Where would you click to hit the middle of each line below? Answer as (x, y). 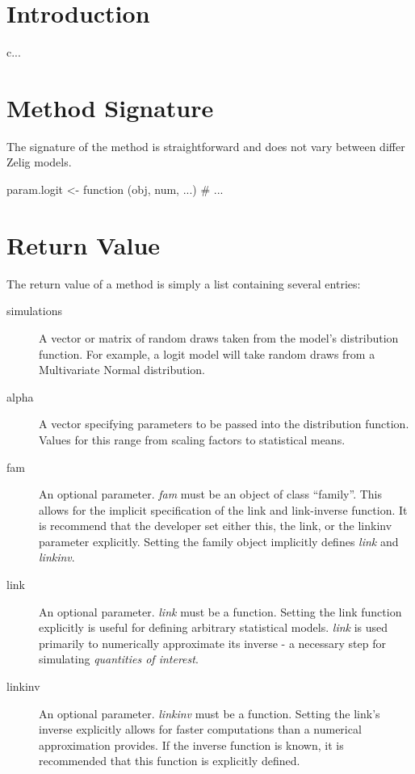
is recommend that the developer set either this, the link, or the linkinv (216, 526)
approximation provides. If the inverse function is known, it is (191, 745)
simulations (34, 311)
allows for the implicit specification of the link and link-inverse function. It (223, 509)
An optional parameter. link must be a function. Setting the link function (220, 611)
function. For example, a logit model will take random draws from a (207, 353)
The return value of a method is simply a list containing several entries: (184, 283)
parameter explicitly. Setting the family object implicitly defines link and (219, 541)
